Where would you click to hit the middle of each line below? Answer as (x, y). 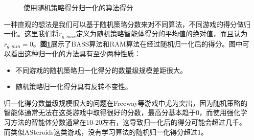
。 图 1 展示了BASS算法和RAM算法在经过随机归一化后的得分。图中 (138, 43)
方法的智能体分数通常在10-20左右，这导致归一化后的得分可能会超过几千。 (128, 122)
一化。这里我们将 (31, 34)
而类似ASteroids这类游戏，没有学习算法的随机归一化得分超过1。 (106, 131)
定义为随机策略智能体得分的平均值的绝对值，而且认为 (162, 34)
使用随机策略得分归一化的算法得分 (78, 7)
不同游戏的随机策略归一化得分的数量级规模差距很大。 (101, 70)
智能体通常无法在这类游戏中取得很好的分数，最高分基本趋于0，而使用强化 (122, 112)
